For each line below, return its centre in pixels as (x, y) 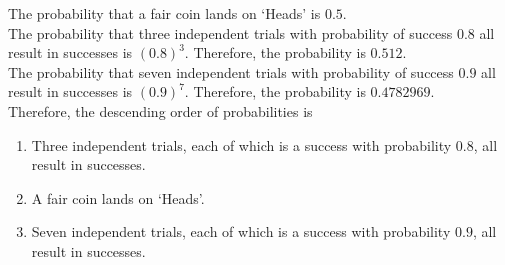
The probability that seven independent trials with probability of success (231, 71)
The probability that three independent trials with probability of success (230, 32)
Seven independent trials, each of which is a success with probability (241, 231)
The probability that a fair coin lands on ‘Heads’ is (164, 13)
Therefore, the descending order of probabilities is (160, 110)
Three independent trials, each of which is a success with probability (241, 144)
